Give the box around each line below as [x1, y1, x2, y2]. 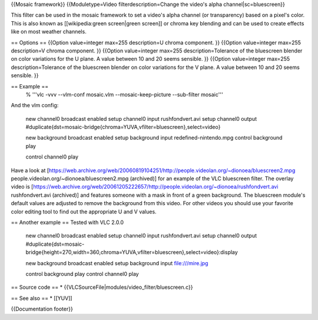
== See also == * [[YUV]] [11, 295, 73, 302]
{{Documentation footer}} [11, 305, 73, 312]
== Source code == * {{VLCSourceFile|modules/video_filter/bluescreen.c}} [11, 283, 193, 291]
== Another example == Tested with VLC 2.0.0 [11, 219, 124, 226]
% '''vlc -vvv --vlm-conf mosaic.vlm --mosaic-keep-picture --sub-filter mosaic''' [25, 91, 223, 98]
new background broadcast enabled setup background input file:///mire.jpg [25, 259, 208, 266]
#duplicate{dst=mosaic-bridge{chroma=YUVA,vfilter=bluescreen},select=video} [25, 124, 221, 131]
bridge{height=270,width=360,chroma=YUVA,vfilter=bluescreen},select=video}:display [25, 249, 238, 256]
